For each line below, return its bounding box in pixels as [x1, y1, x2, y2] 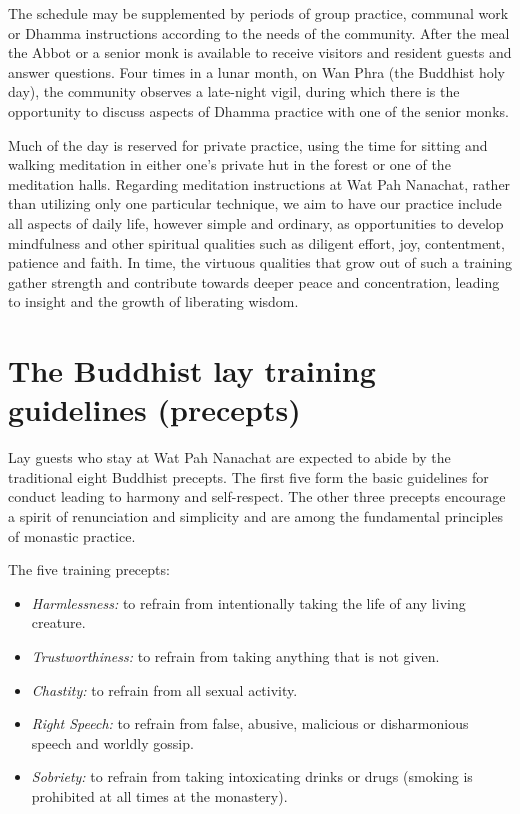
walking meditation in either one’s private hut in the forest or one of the [8, 154, 451, 175]
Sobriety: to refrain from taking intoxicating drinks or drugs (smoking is [31, 766, 473, 787]
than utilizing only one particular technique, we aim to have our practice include [8, 193, 502, 214]
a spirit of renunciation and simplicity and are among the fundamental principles [8, 506, 504, 526]
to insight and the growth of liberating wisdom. [8, 291, 299, 312]
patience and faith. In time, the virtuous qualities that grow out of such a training [8, 252, 512, 273]
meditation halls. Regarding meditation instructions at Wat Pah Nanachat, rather [8, 173, 511, 194]
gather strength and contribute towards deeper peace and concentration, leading [8, 271, 500, 292]
